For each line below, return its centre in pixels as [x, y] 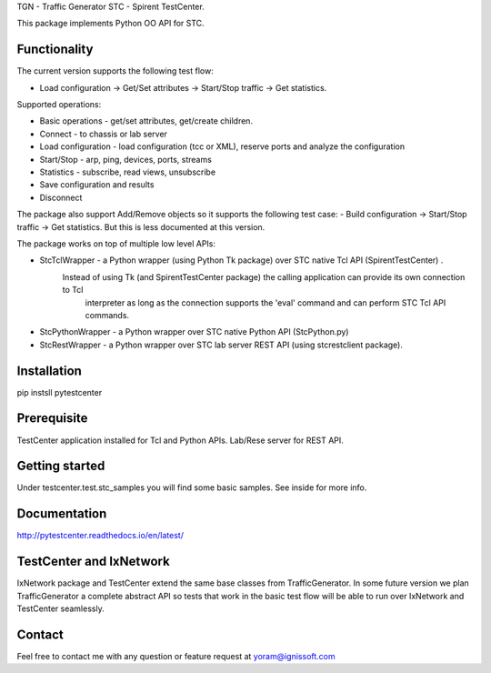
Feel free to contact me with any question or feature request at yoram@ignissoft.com [176, 656]
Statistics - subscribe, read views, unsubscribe [128, 172]
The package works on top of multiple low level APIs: [116, 243]
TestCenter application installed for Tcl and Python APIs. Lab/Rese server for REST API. [180, 440]
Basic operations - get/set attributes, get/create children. [146, 121]
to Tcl [73, 290]
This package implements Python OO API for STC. [110, 24]
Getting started [61, 466]
